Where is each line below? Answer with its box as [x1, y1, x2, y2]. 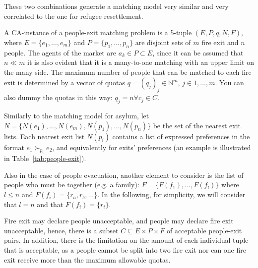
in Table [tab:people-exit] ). [4, 153, 86, 163]
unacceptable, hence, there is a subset [4, 225, 119, 235]
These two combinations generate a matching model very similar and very [4, 1, 229, 11]
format [4, 142, 24, 152]
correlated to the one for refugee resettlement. [4, 10, 143, 21]
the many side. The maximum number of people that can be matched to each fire [4, 66, 252, 77]
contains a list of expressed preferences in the [112, 131, 250, 141]
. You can [215, 77, 244, 88]
